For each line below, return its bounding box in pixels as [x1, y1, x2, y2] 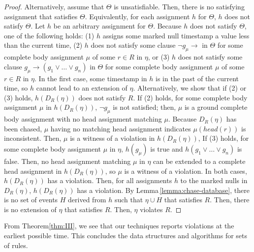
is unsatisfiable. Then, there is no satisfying [114, 1, 245, 11]
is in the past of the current [156, 73, 239, 83]
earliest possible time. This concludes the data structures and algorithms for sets [4, 230, 248, 241]
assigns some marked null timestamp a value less [102, 30, 250, 40]
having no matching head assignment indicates [50, 123, 191, 133]
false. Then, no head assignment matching [4, 156, 131, 166]
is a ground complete [184, 102, 248, 112]
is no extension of [4, 204, 57, 214]
